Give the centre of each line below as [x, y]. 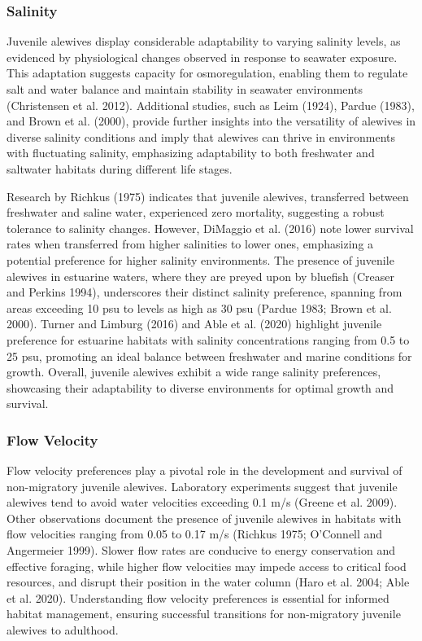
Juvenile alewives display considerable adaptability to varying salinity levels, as [204, 41]
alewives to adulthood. [63, 630]
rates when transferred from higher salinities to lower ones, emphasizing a [190, 244]
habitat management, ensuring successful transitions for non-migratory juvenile [204, 614]
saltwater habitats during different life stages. [120, 168]
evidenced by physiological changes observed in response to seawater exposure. [202, 57]
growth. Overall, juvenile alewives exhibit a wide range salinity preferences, [194, 372]
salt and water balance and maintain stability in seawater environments [185, 89]
